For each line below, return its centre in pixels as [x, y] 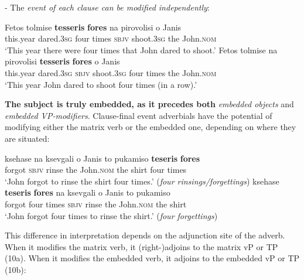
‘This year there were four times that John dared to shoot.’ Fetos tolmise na [141, 49]
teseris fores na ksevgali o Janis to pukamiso [88, 192]
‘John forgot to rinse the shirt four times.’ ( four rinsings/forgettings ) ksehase [142, 181]
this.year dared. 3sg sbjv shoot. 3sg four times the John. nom [111, 72]
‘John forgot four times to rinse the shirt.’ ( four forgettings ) [111, 215]
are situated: [27, 138]
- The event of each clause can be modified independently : [107, 7]
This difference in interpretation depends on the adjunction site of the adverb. [145, 235]
